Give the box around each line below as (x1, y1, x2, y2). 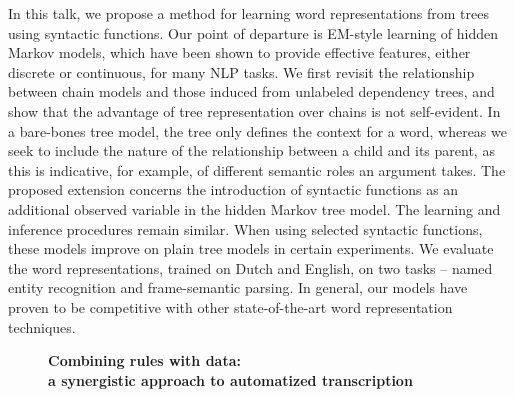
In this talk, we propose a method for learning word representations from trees (8, 3, 489, 23)
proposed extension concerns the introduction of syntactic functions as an (8, 179, 459, 200)
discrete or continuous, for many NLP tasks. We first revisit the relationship (8, 61, 475, 82)
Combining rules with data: (48, 350, 241, 371)
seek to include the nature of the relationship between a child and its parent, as (8, 140, 495, 161)
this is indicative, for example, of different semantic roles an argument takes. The (8, 159, 506, 180)
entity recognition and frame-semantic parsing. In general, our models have (8, 277, 468, 298)
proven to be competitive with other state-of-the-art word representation (8, 296, 453, 317)
